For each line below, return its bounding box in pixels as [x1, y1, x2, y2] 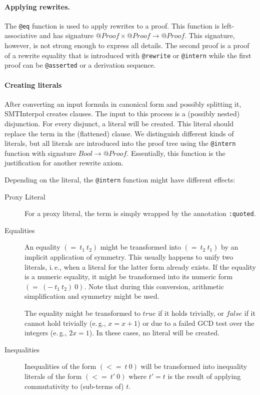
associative [4, 30, 37, 41]
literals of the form [24, 371, 82, 381]
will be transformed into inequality [140, 361, 247, 371]
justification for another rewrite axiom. [4, 157, 123, 168]
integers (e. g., [24, 327, 67, 338]
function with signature [4, 147, 76, 158]
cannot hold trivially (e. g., [24, 317, 106, 328]
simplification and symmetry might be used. [24, 291, 159, 301]
